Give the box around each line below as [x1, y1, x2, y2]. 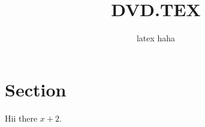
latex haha [136, 32, 176, 44]
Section [5, 77, 67, 101]
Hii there [5, 111, 38, 124]
